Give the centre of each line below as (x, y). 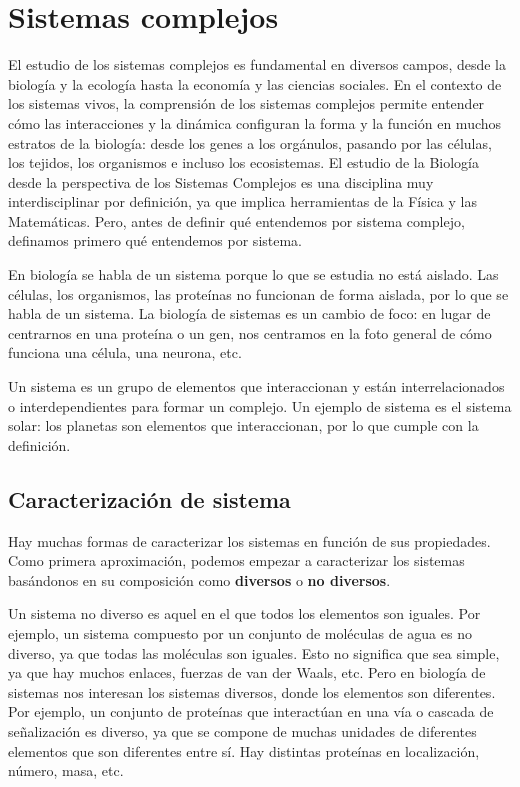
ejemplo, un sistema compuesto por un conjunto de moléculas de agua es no (240, 632)
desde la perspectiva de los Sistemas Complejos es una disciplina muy (221, 181)
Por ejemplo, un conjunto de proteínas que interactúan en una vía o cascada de (251, 711)
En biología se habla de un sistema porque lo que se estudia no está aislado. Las (253, 274)
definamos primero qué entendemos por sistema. (155, 240)
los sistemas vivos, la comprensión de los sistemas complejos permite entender (246, 103)
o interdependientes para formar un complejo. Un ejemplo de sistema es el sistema (260, 405)
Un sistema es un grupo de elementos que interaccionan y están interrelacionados (256, 386)
